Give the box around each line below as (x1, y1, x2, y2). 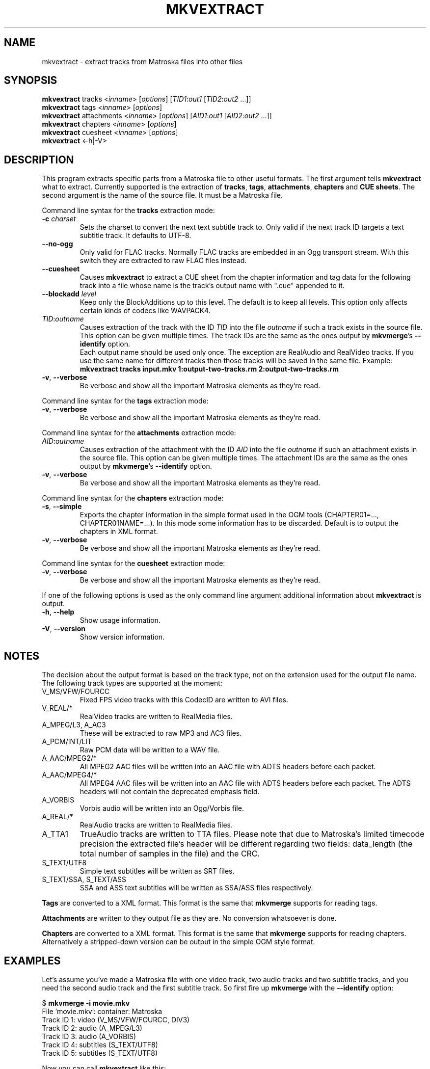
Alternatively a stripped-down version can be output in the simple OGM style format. (42, 937, 315, 946)
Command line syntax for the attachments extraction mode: (42, 428, 236, 437)
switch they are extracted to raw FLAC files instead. (80, 256, 247, 265)
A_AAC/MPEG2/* (42, 754, 97, 763)
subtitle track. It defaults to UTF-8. (80, 231, 191, 240)
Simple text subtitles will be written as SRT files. (80, 867, 235, 876)
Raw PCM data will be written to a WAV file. (80, 746, 220, 754)
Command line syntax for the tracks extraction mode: (42, 206, 215, 215)
